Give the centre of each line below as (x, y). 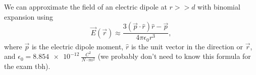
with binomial (219, 7)
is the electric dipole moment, (78, 46)
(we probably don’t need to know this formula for (174, 56)
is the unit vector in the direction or (187, 46)
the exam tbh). (27, 66)
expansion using (29, 16)
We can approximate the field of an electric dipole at (86, 7)
